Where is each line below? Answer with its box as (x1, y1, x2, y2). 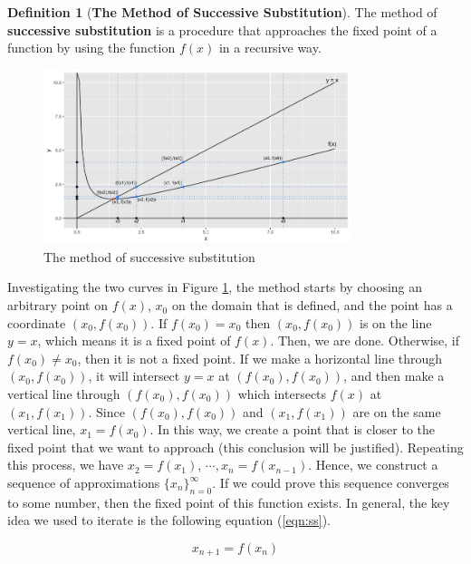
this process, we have (7, 455, 124, 474)
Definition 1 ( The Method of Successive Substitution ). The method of (7, 3, 437, 21)
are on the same (352, 402, 441, 421)
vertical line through (7, 384, 120, 404)
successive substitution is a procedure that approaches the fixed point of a (7, 20, 437, 39)
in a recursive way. (218, 38, 322, 57)
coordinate (7, 313, 66, 332)
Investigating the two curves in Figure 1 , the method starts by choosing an (7, 277, 423, 297)
